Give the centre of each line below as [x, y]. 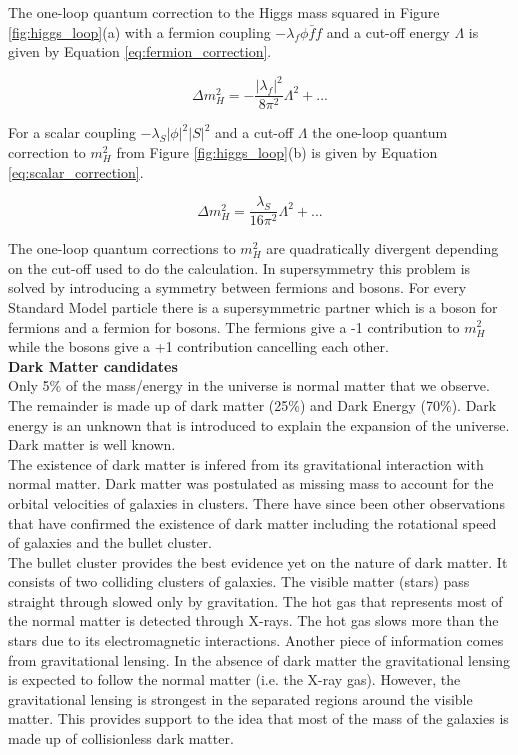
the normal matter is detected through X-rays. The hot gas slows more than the [253, 620]
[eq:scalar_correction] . [76, 171]
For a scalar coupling [72, 132]
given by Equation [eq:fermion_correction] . [140, 51]
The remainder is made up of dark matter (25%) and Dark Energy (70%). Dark [252, 404]
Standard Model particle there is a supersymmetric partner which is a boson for [253, 306]
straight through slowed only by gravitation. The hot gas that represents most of [255, 600]
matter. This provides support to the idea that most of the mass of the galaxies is [258, 718]
